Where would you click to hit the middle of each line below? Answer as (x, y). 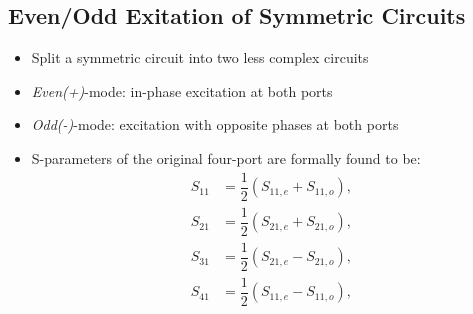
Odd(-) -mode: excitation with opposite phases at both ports (215, 124)
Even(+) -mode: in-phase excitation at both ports (182, 90)
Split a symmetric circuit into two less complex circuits (200, 57)
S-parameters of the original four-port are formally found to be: (226, 157)
